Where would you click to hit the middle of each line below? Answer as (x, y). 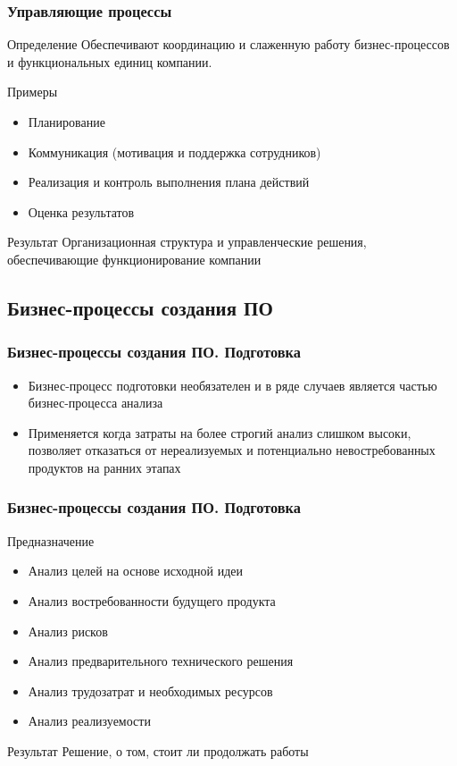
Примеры (33, 92)
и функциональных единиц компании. (110, 61)
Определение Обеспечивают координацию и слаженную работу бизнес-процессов (228, 44)
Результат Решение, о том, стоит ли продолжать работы (158, 750)
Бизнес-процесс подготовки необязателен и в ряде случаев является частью (233, 385)
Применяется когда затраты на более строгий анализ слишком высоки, (220, 432)
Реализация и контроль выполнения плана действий (169, 182)
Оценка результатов (81, 211)
